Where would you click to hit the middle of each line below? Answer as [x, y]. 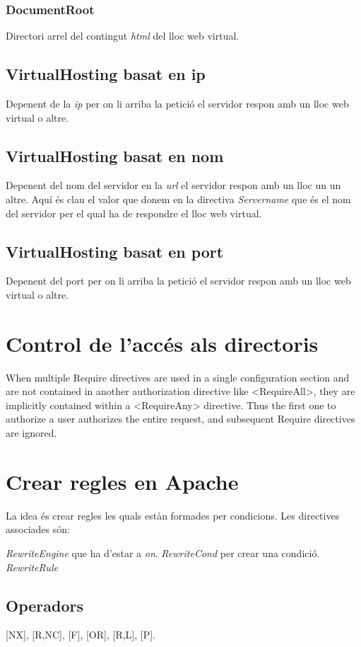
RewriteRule [32, 567]
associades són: [38, 529]
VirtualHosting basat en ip [106, 74]
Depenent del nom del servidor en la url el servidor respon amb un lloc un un [173, 185]
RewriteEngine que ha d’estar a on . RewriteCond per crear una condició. [163, 552]
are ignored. [31, 433]
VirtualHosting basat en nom [115, 155]
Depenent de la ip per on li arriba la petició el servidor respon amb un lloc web [177, 104]
